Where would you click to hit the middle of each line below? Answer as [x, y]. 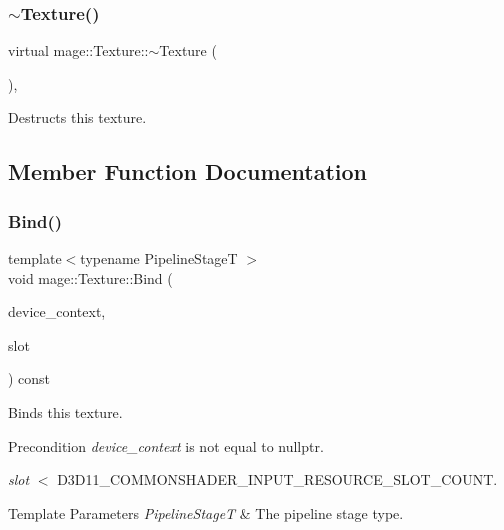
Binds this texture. [65, 411]
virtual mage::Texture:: [78, 50]
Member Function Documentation [188, 171]
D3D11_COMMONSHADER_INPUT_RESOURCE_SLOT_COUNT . [277, 479]
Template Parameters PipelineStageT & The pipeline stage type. [206, 512]
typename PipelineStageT [159, 258]
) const [29, 378]
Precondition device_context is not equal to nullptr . [166, 445]
